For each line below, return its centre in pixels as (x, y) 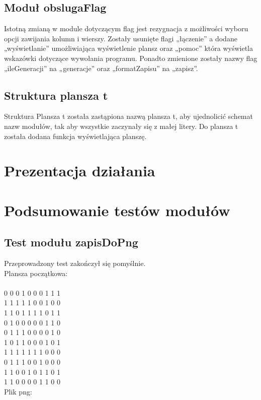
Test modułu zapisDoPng (71, 242)
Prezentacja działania (80, 171)
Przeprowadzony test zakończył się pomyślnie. (75, 263)
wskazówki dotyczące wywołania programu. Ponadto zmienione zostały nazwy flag (131, 58)
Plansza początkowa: (36, 273)
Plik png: (18, 391)
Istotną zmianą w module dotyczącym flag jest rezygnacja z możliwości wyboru (126, 28)
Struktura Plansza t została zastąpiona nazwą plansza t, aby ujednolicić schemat (128, 116)
